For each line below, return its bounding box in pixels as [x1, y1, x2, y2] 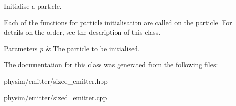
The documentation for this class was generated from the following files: [4, 59, 218, 70]
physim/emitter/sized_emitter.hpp [4, 75, 108, 86]
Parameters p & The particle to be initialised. [4, 43, 140, 53]
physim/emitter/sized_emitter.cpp [4, 92, 107, 102]
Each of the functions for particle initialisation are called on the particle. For [4, 17, 232, 27]
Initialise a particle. [4, 1, 62, 11]
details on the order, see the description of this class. [4, 27, 161, 37]
